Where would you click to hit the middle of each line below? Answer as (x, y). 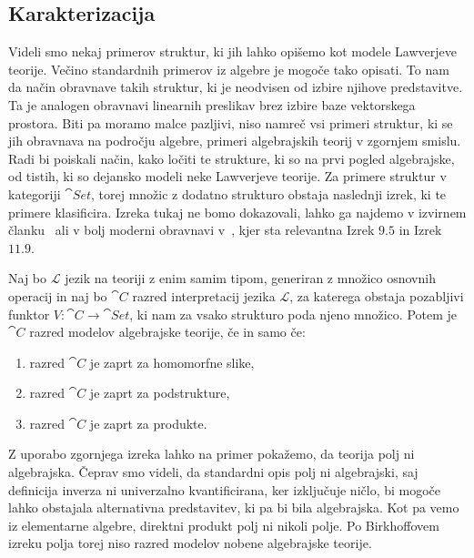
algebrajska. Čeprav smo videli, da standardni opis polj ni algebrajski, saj (213, 472)
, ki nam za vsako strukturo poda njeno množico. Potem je (293, 314)
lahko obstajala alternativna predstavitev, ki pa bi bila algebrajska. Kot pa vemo (234, 507)
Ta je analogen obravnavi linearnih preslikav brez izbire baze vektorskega (212, 104)
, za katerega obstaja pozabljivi (377, 295)
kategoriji (35, 193)
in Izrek (420, 230)
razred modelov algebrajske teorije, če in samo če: (167, 332)
